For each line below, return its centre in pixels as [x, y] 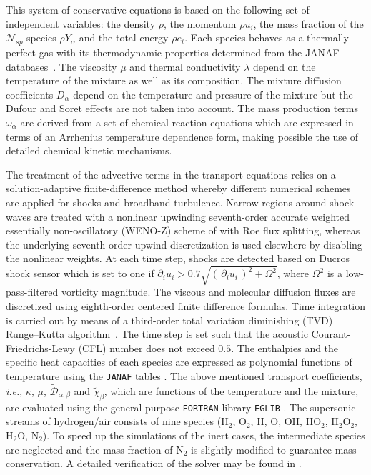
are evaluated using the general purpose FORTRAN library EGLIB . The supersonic [181, 407]
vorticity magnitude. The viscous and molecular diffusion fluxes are [208, 292]
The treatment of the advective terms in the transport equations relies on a [171, 174]
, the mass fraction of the [308, 23]
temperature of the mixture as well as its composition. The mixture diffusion [174, 80]
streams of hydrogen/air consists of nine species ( [114, 421]
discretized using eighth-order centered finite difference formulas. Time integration [185, 306]
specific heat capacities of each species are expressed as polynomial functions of [179, 362]
